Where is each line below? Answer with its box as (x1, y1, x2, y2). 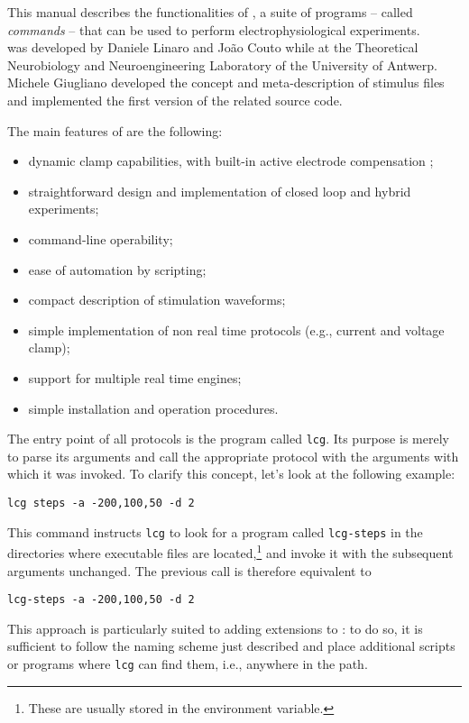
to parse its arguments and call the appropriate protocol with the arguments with (7, 446, 459, 465)
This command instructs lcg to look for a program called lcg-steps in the (7, 522, 423, 541)
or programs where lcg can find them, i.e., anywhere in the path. (7, 654, 368, 673)
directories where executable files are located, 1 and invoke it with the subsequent (7, 541, 454, 562)
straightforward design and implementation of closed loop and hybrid (28, 181, 411, 200)
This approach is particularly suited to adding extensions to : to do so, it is (7, 618, 423, 637)
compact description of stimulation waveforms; (28, 290, 286, 309)
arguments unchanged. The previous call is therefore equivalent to (7, 561, 372, 580)
